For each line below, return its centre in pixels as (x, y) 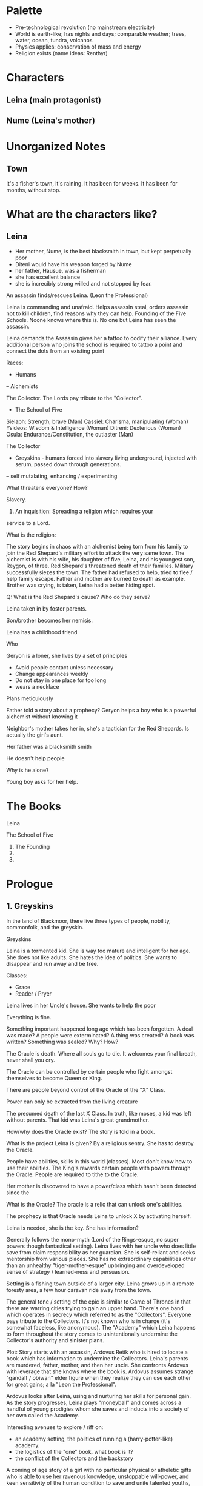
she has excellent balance (48, 277)
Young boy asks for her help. (42, 781)
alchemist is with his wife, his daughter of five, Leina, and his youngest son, (101, 559)
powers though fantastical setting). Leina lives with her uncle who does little (101, 1246)
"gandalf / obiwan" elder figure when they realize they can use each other (99, 1377)
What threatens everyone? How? (47, 487)
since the (18, 1193)
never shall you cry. (31, 1060)
